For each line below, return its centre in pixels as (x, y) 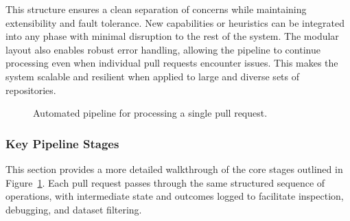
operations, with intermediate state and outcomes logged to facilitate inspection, (175, 196)
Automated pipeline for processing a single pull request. (150, 113)
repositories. (31, 90)
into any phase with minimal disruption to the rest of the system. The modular (172, 36)
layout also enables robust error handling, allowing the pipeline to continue (163, 49)
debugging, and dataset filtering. (74, 209)
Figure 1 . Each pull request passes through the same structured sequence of (165, 182)
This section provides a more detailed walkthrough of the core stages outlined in (174, 168)
